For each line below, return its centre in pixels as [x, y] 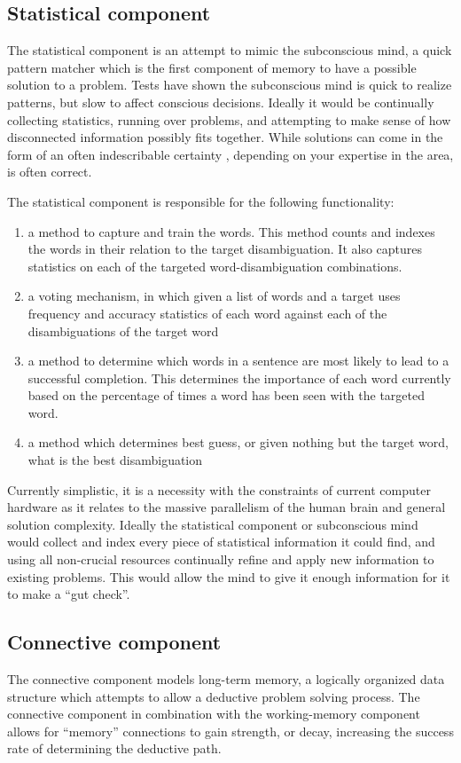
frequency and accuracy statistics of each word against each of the [207, 313]
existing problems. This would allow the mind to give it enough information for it [229, 576]
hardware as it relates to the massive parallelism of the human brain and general [227, 507]
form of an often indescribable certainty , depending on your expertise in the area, [230, 154]
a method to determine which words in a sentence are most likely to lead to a [238, 361]
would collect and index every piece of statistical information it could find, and [221, 542]
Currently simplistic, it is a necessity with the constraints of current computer [219, 489]
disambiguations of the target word [123, 330]
